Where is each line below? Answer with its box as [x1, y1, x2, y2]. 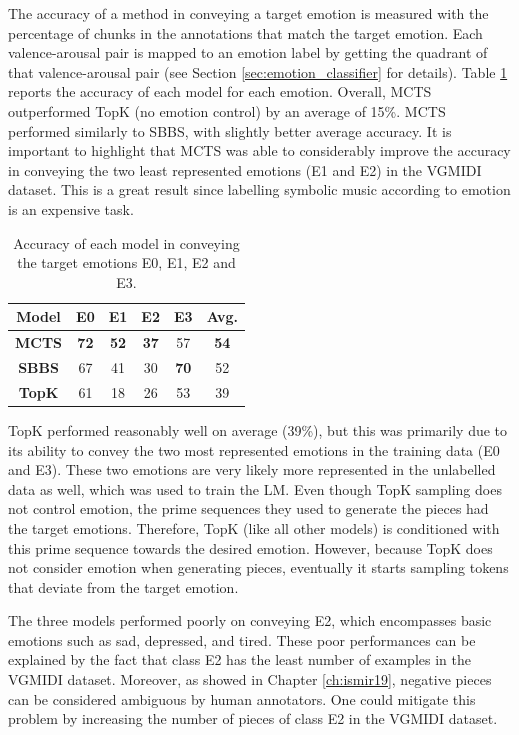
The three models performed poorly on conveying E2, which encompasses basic [8, 610, 492, 631]
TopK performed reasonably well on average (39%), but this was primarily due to [8, 419, 508, 440]
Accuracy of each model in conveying [13, 232, 240, 253]
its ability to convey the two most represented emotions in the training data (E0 [8, 439, 500, 460]
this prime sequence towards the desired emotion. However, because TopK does [8, 537, 493, 558]
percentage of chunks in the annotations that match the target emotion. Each [8, 22, 483, 43]
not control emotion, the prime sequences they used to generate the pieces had [8, 498, 489, 519]
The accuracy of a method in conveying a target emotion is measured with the [8, 3, 489, 23]
